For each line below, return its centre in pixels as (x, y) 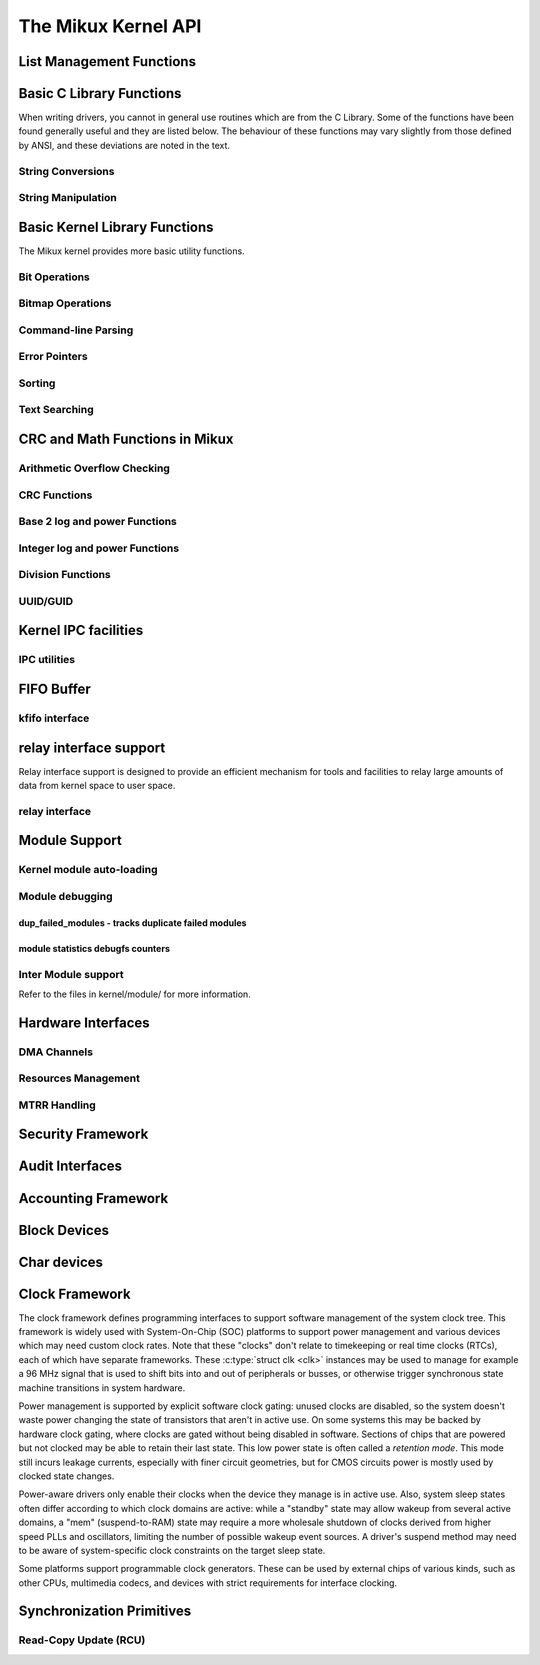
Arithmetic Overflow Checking (94, 468)
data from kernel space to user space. (97, 786)
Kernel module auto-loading (88, 870)
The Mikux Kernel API (110, 26)
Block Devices (64, 1230)
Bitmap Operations (65, 303)
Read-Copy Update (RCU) (82, 1640)
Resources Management (79, 1078)
